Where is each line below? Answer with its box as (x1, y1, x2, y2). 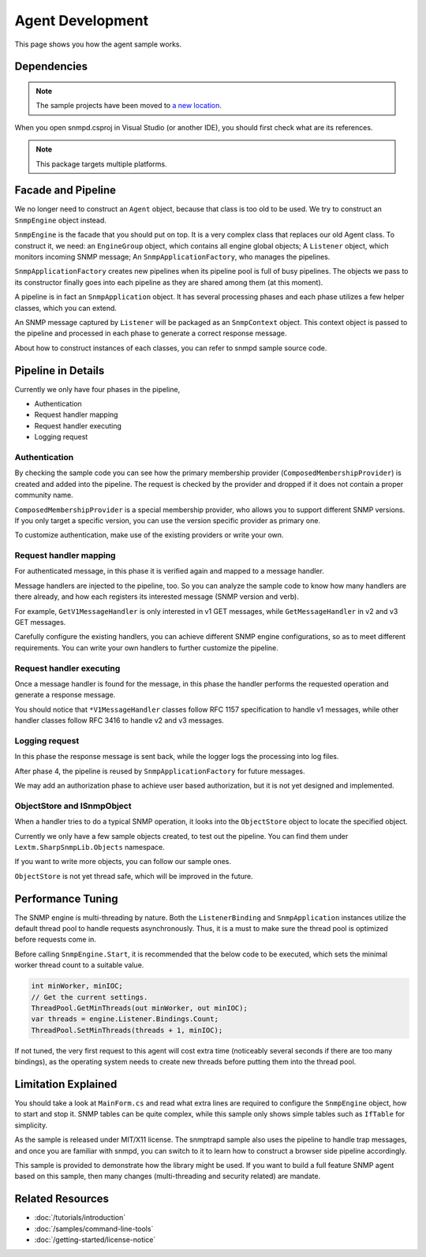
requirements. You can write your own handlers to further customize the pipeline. (14, 643, 279, 653)
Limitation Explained (14, 1077, 118, 1091)
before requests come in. (14, 935, 96, 945)
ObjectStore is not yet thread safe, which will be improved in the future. (14, 871, 253, 881)
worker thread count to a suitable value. (14, 960, 144, 970)
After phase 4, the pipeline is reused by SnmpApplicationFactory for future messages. (14, 766, 305, 776)
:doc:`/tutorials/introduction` (34, 1213, 126, 1222)
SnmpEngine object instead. (14, 215, 106, 225)
